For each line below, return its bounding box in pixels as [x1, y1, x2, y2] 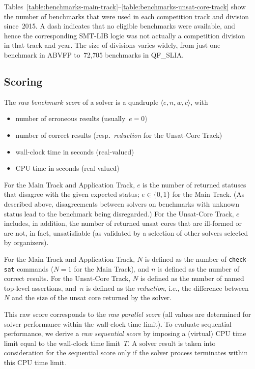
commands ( [17, 263, 54, 274]
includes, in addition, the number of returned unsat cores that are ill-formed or [4, 218, 242, 228]
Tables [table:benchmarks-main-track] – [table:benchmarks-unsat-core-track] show [4, 1, 246, 11]
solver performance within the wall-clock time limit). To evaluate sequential [4, 318, 232, 329]
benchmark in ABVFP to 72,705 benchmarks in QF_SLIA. [4, 49, 184, 60]
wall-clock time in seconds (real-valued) [15, 146, 134, 156]
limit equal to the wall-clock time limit [4, 338, 120, 348]
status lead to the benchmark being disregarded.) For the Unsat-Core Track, [4, 208, 234, 218]
